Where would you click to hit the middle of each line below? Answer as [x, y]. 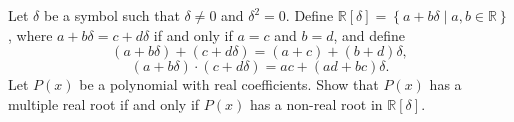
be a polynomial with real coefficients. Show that [229, 84]
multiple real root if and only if [104, 103]
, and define [369, 34]
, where [30, 34]
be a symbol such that [111, 15]
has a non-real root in [316, 103]
